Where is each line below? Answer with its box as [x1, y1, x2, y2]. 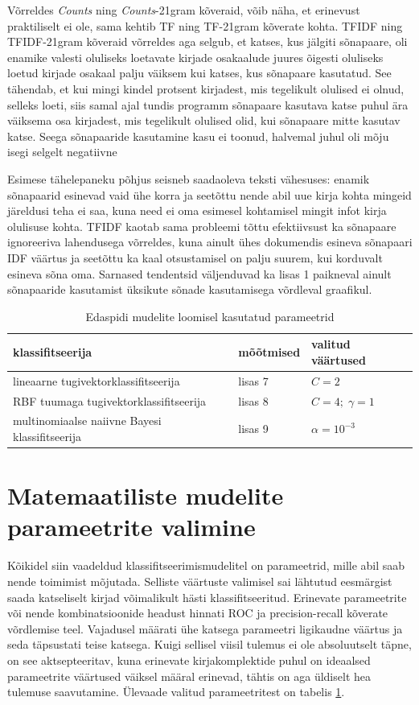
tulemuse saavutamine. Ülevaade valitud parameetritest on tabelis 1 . [7, 683, 345, 700]
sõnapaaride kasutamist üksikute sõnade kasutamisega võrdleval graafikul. [7, 281, 372, 298]
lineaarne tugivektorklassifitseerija [13, 372, 180, 389]
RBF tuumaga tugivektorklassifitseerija [13, 392, 207, 409]
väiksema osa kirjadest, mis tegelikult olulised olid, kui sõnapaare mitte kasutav [7, 112, 401, 129]
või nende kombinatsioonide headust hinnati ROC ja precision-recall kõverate [7, 604, 388, 621]
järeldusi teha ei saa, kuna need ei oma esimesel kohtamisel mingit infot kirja [7, 202, 387, 219]
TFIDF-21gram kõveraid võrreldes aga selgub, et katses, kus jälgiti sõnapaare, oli [7, 33, 408, 50]
